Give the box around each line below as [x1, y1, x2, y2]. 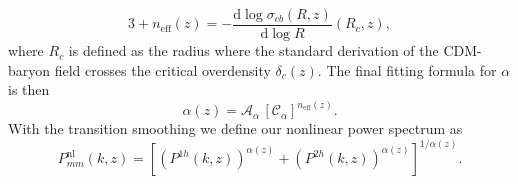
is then [8, 79, 50, 100]
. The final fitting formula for [317, 59, 497, 80]
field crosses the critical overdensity [54, 59, 271, 80]
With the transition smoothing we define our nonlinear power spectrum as [8, 118, 463, 139]
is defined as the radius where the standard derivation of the [68, 40, 439, 61]
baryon [8, 59, 51, 80]
